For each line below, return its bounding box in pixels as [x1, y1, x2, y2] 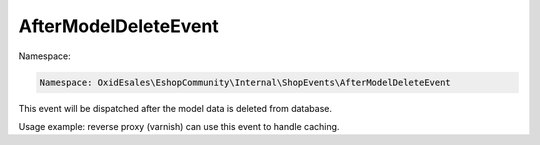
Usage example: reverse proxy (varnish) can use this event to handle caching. [18, 120, 340, 132]
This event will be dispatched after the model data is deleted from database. [18, 102, 332, 114]
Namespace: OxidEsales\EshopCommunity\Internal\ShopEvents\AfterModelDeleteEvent [39, 76, 452, 88]
